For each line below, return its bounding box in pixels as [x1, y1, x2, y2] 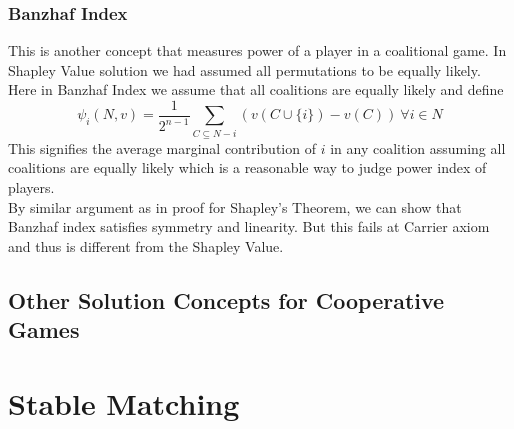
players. [8, 176, 55, 197]
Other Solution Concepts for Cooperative [8, 284, 445, 315]
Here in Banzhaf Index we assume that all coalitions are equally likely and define [8, 79, 504, 100]
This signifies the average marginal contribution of [8, 137, 316, 158]
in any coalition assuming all [330, 137, 506, 158]
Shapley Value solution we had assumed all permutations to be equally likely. [8, 59, 481, 80]
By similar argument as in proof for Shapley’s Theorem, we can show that [8, 196, 462, 217]
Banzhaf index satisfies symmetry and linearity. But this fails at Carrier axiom [8, 216, 490, 237]
